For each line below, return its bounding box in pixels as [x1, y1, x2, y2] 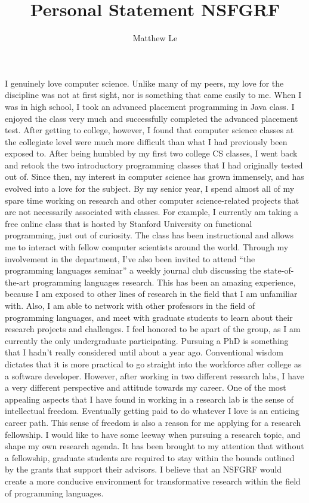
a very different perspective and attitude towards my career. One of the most [5, 381, 286, 394]
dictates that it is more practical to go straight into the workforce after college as [5, 357, 302, 370]
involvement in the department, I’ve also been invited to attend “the [5, 252, 255, 265]
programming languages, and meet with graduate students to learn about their [5, 311, 293, 323]
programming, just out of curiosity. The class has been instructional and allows [5, 229, 294, 241]
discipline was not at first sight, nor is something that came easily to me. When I [5, 88, 302, 101]
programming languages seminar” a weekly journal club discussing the [5, 264, 261, 277]
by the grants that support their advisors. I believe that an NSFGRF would [5, 463, 282, 476]
